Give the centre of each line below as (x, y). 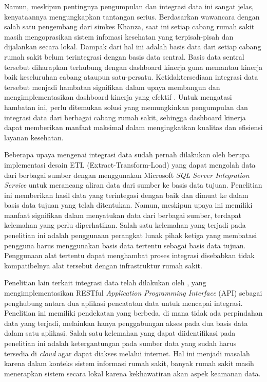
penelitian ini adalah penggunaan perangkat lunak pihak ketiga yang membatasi (131, 235)
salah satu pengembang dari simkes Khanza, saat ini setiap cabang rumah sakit (129, 26)
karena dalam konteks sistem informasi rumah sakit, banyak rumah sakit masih (129, 363)
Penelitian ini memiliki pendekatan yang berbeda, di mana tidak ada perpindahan (133, 313)
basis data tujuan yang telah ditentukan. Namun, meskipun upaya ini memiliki (128, 205)
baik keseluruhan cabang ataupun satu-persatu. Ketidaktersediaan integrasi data (131, 77)
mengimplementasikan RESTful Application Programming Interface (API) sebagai (133, 293)
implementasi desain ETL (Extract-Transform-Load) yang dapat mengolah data (130, 164)
